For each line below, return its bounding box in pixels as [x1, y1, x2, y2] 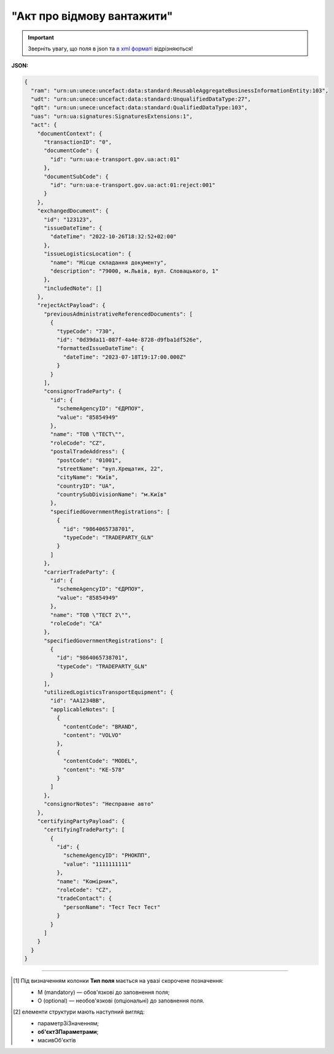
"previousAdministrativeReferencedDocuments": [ [44, 310, 193, 318]
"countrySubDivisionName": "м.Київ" [56, 491, 167, 498]
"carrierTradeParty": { [44, 568, 115, 576]
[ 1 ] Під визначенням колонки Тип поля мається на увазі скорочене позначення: [13, 977, 224, 985]
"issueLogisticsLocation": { [44, 251, 131, 257]
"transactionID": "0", [44, 139, 112, 146]
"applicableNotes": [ [50, 706, 115, 712]
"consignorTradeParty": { [44, 388, 122, 395]
